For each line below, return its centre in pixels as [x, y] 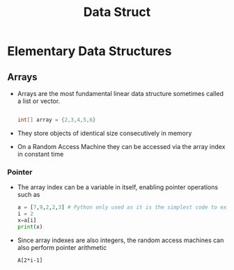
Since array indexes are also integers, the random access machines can [120, 240]
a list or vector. [39, 101]
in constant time [40, 154]
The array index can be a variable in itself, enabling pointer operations [117, 187]
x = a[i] [27, 220]
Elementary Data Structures [89, 51]
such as [29, 195]
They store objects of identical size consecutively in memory [104, 133]
